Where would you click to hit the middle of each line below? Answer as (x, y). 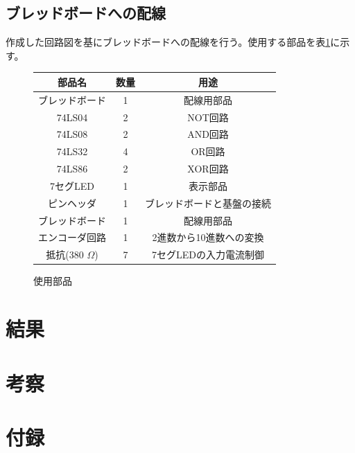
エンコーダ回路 (72, 237)
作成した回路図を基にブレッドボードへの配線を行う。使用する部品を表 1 (168, 42)
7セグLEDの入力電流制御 (208, 255)
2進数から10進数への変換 (208, 237)
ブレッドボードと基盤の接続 (208, 203)
